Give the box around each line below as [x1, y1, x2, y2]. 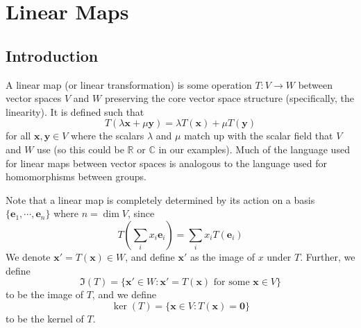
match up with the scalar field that [184, 128, 333, 143]
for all [6, 128, 31, 143]
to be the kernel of [6, 311, 84, 325]
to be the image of [6, 287, 83, 302]
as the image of [190, 249, 255, 264]
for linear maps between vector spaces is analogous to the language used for [6, 155, 327, 170]
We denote [6, 249, 51, 264]
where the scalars [71, 128, 144, 143]
